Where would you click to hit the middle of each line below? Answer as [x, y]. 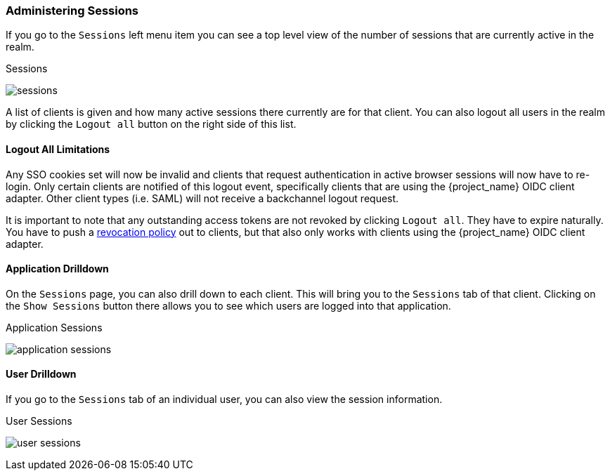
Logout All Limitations [58, 149]
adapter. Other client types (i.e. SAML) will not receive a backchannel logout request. [202, 198]
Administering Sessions [72, 11]
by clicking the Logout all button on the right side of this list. [151, 124]
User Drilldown [41, 374]
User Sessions [39, 421]
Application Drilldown [57, 269]
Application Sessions [54, 327]
